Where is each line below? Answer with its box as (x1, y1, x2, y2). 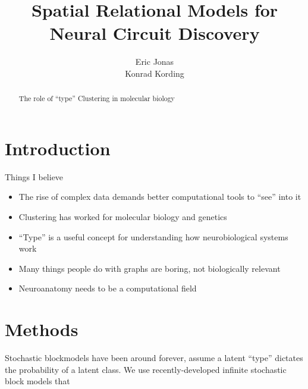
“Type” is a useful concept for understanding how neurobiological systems (18, 230, 288, 243)
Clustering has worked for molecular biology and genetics (18, 211, 227, 223)
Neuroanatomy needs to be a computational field (18, 282, 197, 294)
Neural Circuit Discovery (49, 21, 260, 45)
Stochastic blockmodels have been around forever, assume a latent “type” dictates (5, 352, 303, 364)
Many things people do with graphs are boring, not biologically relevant (18, 262, 281, 274)
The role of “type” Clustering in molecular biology (18, 93, 175, 103)
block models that (5, 375, 70, 387)
